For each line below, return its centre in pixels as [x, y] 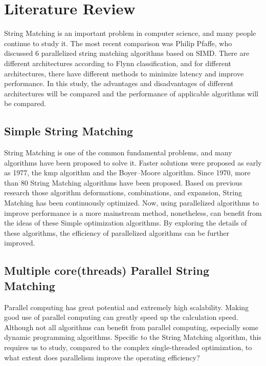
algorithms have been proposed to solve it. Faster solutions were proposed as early [133, 162]
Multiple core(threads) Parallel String [107, 270]
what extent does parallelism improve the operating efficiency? [102, 357]
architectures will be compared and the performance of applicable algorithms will [131, 93]
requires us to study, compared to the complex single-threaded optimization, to [128, 347]
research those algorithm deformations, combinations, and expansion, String [123, 192]
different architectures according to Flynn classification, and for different [118, 63]
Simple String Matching [69, 131]
